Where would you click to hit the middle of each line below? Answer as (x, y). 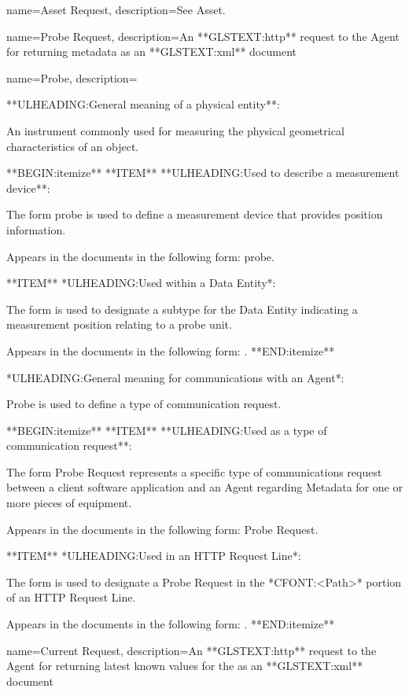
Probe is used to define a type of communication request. (144, 404)
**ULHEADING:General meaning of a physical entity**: (143, 104)
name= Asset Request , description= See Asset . (116, 9)
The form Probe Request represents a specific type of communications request (194, 471)
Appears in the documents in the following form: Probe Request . (162, 529)
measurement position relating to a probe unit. (119, 324)
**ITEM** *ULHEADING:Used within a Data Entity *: (141, 283)
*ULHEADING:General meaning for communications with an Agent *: (175, 377)
